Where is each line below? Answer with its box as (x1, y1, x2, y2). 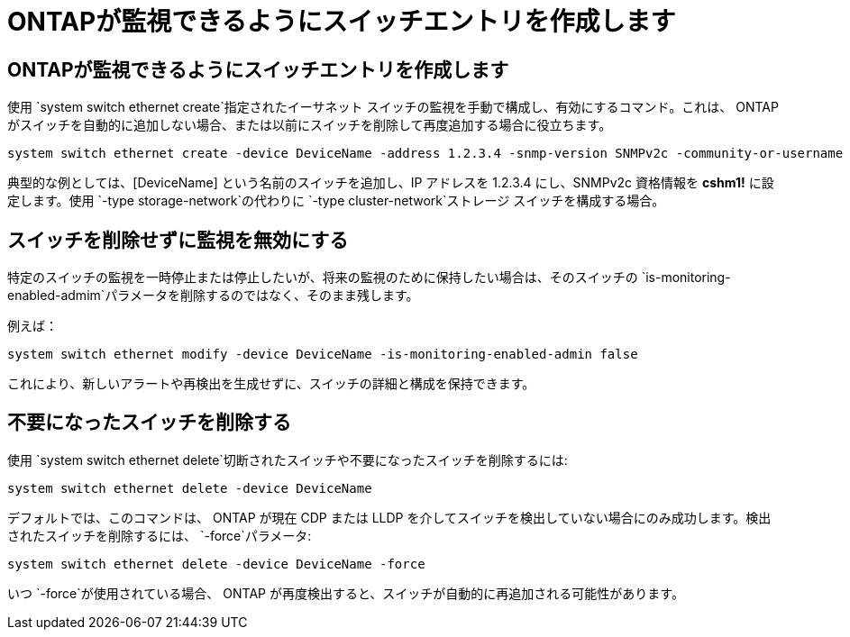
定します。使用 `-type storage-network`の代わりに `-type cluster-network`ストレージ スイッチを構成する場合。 (7, 193, 665, 209)
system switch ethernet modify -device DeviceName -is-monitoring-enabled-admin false (7, 347, 638, 362)
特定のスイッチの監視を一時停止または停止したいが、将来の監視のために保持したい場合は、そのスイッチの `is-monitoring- (7, 269, 731, 286)
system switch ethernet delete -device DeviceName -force (7, 556, 425, 571)
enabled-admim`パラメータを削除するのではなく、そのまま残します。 (7, 287, 419, 304)
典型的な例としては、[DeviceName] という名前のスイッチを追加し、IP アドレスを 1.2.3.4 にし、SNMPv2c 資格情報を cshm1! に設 (7, 175, 774, 191)
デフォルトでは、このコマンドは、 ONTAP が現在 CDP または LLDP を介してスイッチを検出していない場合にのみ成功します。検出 (7, 509, 772, 525)
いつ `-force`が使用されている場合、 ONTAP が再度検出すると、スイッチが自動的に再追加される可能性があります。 (7, 585, 684, 601)
